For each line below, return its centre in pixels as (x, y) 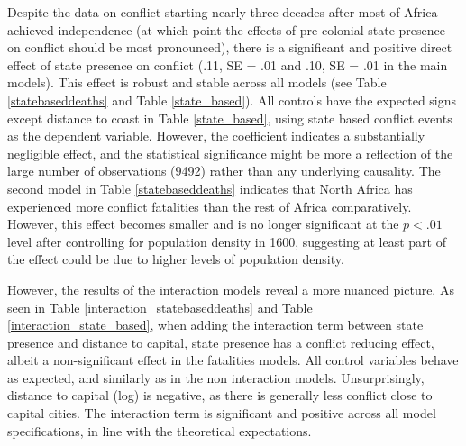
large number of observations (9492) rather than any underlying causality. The (224, 171)
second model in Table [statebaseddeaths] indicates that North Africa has (210, 188)
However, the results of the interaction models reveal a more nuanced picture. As (231, 289)
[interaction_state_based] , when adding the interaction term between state (215, 325)
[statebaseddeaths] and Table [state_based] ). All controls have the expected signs (232, 100)
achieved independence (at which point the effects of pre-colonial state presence (226, 29)
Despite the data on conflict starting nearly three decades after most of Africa (223, 12)
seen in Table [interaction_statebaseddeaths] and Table (160, 307)
